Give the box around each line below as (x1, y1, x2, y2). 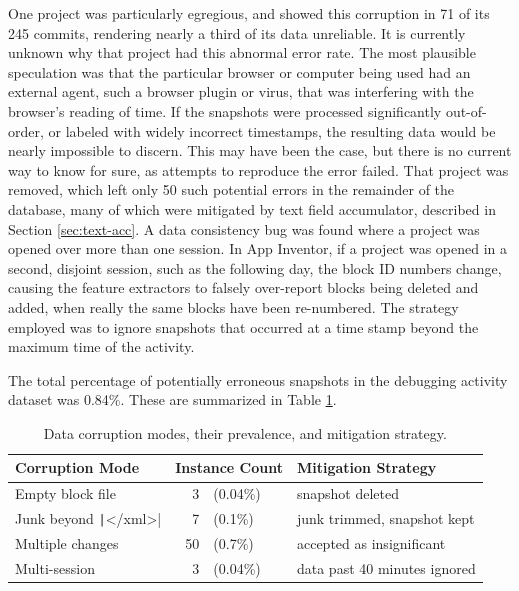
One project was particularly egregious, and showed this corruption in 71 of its (8, 3, 490, 23)
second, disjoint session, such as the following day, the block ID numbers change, (8, 257, 502, 278)
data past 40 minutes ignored (296, 557, 476, 578)
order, (8, 120, 44, 141)
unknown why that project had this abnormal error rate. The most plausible (8, 42, 476, 63)
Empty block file (15, 483, 116, 504)
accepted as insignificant (296, 533, 446, 554)
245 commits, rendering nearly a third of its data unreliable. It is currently (8, 22, 466, 43)
